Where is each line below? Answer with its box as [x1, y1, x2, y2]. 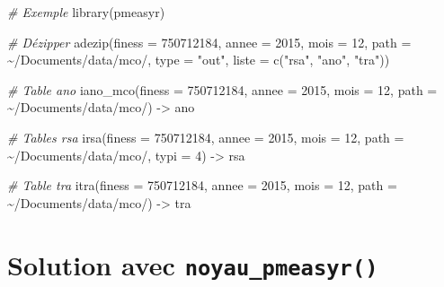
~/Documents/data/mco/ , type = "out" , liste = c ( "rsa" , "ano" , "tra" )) [7, 50, 390, 69]
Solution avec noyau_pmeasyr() [7, 246, 378, 283]
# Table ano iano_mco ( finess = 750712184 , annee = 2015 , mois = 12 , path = [7, 80, 438, 99]
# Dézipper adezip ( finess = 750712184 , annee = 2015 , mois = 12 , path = [7, 32, 412, 51]
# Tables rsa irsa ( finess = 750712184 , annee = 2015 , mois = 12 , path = [7, 127, 404, 146]
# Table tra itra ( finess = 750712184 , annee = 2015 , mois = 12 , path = [7, 176, 397, 195]
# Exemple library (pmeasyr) [7, 3, 165, 21]
